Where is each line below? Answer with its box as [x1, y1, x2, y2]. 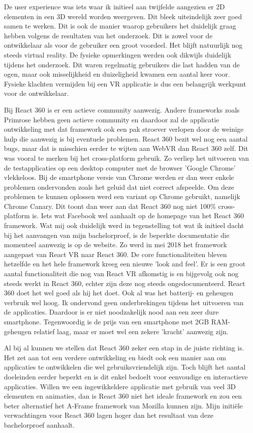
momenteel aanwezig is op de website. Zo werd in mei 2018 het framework [4, 239, 227, 250]
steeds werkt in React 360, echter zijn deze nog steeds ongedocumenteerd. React [4, 278, 246, 288]
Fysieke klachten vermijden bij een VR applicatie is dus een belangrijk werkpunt [4, 78, 246, 88]
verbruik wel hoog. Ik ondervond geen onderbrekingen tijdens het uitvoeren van [4, 297, 244, 307]
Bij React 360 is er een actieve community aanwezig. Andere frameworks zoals [4, 104, 240, 115]
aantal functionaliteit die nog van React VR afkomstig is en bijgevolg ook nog [4, 268, 239, 279]
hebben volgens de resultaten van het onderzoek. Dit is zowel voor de [4, 30, 213, 40]
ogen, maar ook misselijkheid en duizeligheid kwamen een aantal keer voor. [4, 69, 230, 79]
